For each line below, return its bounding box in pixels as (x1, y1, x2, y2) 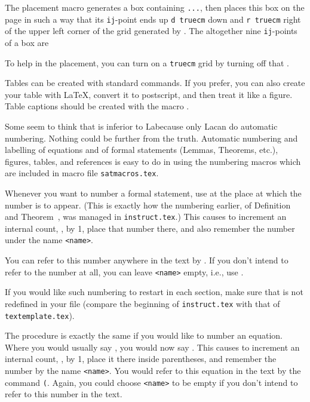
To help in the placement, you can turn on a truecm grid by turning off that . (5, 56, 289, 69)
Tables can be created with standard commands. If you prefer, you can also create (5, 76, 305, 89)
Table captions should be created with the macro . (5, 100, 189, 112)
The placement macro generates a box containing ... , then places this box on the (5, 1, 305, 13)
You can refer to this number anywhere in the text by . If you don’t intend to (5, 254, 288, 266)
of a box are (5, 36, 49, 48)
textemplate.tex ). (5, 309, 75, 321)
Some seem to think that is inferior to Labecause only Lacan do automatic (5, 120, 278, 132)
